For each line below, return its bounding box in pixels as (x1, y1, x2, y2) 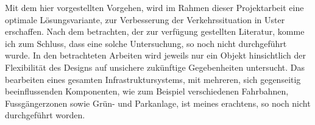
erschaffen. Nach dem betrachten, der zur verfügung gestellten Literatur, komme (5, 25, 305, 38)
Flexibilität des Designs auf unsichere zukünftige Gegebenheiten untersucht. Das (5, 60, 305, 73)
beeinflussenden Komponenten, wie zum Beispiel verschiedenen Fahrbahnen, (5, 85, 289, 98)
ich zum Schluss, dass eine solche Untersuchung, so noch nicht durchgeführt (5, 37, 287, 49)
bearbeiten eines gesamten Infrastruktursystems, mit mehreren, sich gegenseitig (5, 73, 301, 85)
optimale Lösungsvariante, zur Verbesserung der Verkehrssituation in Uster (5, 13, 285, 26)
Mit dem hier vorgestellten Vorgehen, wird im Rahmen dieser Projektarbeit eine (5, 1, 304, 13)
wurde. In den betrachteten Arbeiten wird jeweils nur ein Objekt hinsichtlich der (5, 49, 306, 62)
